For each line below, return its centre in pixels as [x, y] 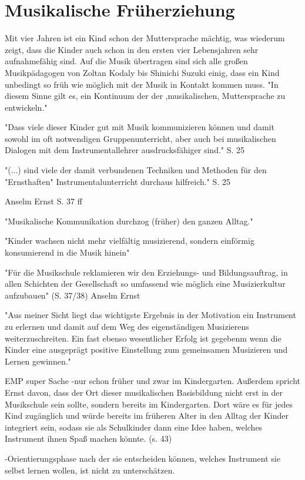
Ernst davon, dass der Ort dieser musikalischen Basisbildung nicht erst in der [144, 392]
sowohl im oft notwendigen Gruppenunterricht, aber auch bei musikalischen [140, 138]
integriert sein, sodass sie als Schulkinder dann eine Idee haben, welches [134, 427]
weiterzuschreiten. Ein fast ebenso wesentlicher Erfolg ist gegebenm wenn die [143, 338]
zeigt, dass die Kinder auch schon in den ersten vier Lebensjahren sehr [132, 49]
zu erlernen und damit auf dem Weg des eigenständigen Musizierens [127, 326]
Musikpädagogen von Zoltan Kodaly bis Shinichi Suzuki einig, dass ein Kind [142, 72]
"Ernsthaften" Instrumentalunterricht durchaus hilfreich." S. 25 [118, 181]
